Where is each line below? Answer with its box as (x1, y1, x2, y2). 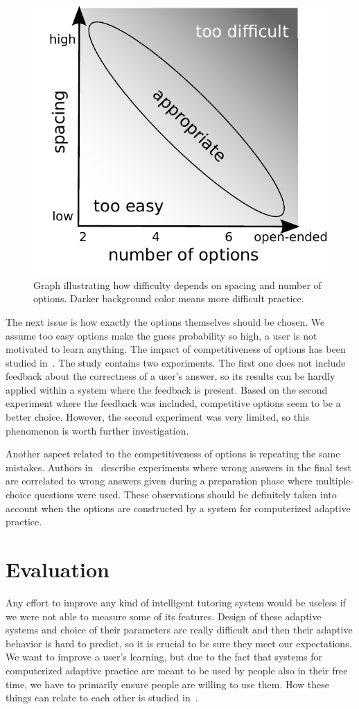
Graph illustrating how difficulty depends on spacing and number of (33, 277, 322, 292)
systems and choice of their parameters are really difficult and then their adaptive (6, 622, 353, 637)
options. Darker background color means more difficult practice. (33, 291, 304, 306)
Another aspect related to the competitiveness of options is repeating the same (6, 446, 340, 461)
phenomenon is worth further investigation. (6, 423, 189, 437)
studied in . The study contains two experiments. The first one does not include (6, 355, 346, 369)
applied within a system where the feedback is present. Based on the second (6, 382, 328, 396)
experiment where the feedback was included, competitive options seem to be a (6, 396, 341, 410)
